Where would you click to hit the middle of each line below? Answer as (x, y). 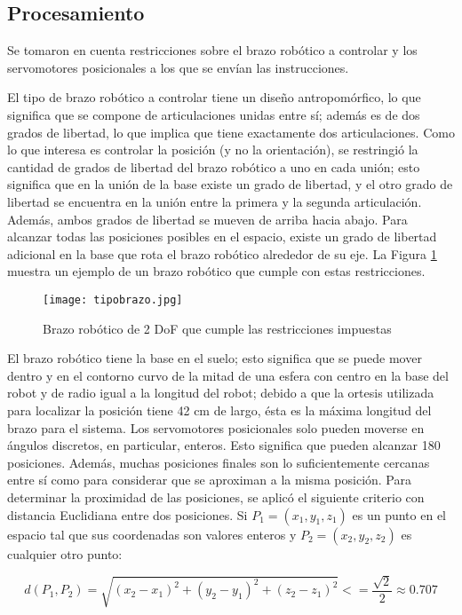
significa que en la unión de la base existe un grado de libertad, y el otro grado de (230, 184)
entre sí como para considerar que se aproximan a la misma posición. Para (209, 480)
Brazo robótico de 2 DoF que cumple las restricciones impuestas (217, 328)
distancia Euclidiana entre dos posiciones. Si (127, 514)
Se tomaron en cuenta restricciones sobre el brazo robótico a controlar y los (212, 50)
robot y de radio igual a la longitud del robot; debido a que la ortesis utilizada (221, 393)
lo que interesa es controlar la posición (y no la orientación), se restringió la (213, 150)
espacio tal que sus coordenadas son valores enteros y (152, 534)
